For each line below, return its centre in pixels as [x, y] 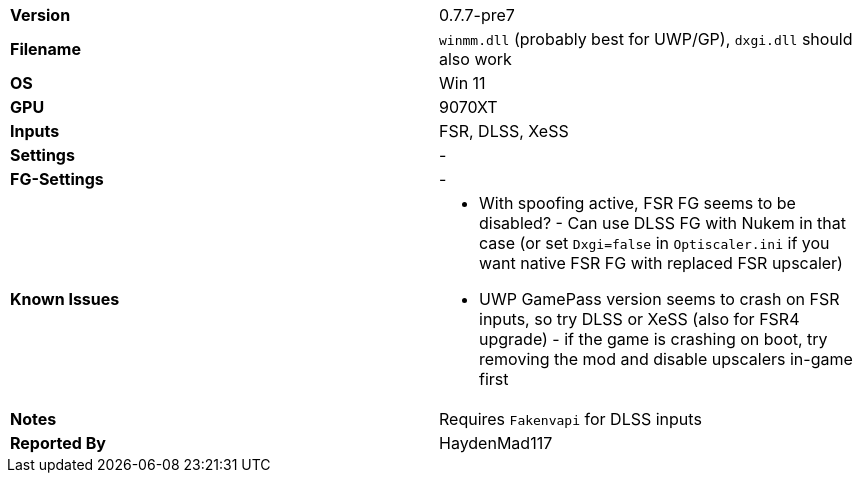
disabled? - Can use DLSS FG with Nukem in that [662, 223]
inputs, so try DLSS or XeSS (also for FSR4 [639, 319]
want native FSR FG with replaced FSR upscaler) [661, 263]
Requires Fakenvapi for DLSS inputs [570, 419]
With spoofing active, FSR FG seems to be [637, 203]
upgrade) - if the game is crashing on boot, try [653, 339]
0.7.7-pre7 [477, 15]
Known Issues [65, 299]
